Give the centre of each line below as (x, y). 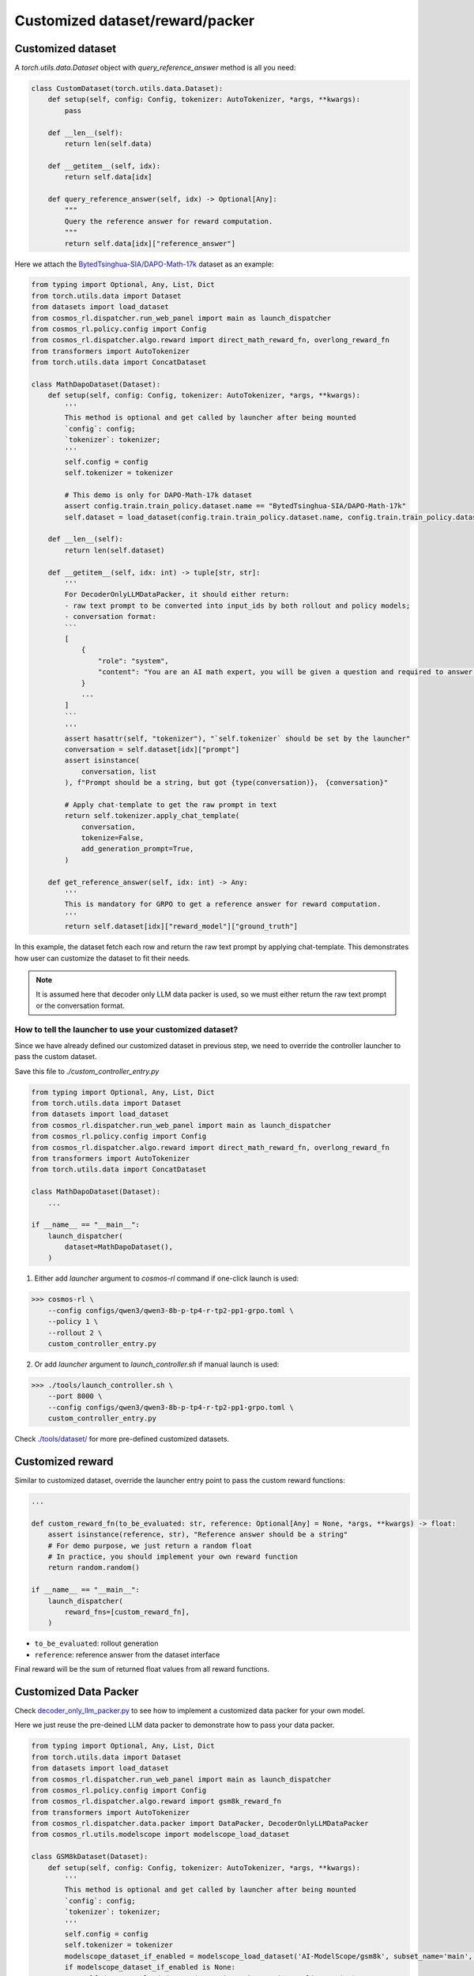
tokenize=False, (113, 838)
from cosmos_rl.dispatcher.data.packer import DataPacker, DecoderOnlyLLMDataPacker (200, 1823)
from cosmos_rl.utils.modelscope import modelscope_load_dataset (160, 1835)
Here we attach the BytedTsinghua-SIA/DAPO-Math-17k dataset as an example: (144, 264)
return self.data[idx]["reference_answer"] (150, 243)
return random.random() (94, 1568)
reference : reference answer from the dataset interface (127, 1654)
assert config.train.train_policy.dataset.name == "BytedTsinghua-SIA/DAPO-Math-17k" (235, 506)
